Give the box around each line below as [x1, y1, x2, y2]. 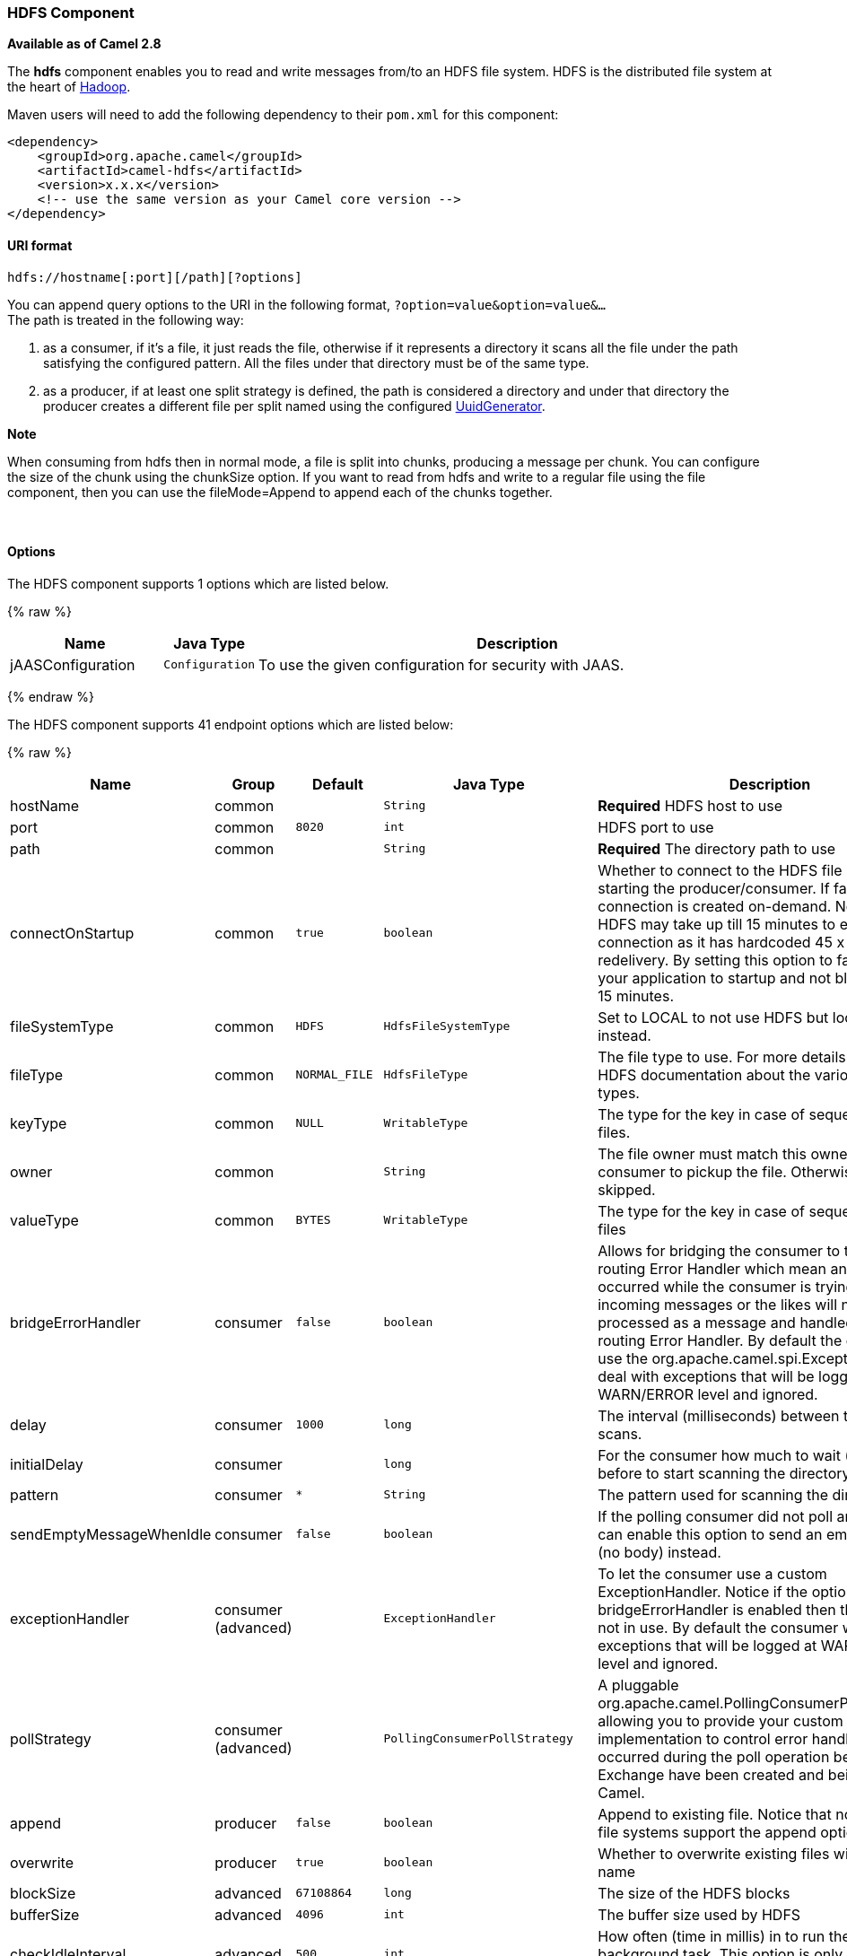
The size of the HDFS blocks [598, 1883, 790, 1902]
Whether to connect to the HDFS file [598, 860, 843, 879]
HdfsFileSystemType [383, 1019, 511, 1034]
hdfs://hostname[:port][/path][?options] [7, 269, 302, 284]
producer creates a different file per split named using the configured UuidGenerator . [43, 397, 546, 414]
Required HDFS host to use [598, 796, 782, 815]
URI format [7, 237, 73, 253]
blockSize [10, 1883, 76, 1902]
